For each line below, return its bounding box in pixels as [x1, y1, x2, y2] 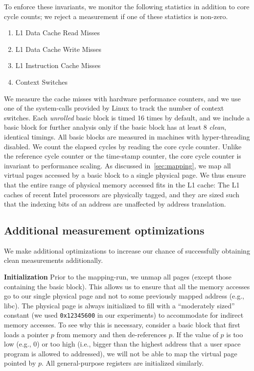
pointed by [4, 358, 36, 368]
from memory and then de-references [56, 329, 167, 339]
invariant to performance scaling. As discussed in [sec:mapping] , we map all [4, 160, 231, 170]
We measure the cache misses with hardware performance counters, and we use [4, 93, 241, 103]
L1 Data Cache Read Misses [15, 27, 100, 38]
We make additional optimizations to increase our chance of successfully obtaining [4, 245, 250, 255]
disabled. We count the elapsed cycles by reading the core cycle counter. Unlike [4, 141, 242, 151]
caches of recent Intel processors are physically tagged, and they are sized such [4, 189, 239, 199]
